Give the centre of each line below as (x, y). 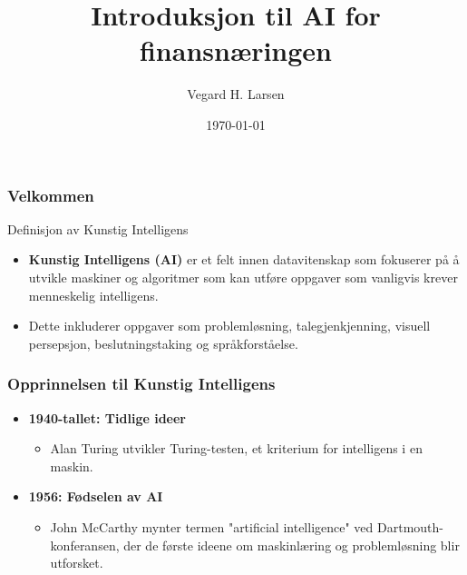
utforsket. (77, 563)
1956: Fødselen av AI (96, 496)
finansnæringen (236, 50)
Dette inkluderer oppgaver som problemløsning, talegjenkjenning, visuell (229, 326)
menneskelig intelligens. (93, 295)
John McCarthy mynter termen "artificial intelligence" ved (212, 526)
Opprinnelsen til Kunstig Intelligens (141, 384)
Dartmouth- (410, 526)
